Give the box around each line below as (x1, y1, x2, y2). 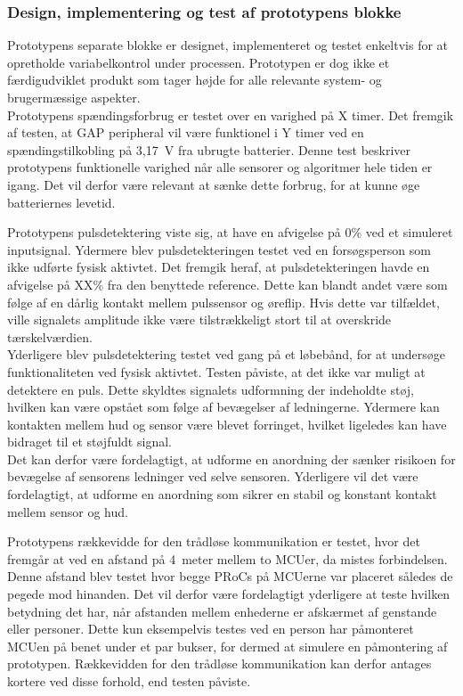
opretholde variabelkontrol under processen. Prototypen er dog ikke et (7, 53, 390, 71)
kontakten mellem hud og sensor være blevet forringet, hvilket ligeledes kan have (7, 414, 447, 433)
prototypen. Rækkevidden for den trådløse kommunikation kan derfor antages (7, 654, 432, 673)
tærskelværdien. (7, 327, 93, 346)
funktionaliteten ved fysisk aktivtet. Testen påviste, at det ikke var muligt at (7, 362, 426, 381)
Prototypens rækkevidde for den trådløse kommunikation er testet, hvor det (7, 532, 420, 551)
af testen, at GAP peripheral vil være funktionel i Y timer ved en (7, 123, 364, 142)
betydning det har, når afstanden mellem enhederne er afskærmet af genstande (7, 602, 437, 620)
